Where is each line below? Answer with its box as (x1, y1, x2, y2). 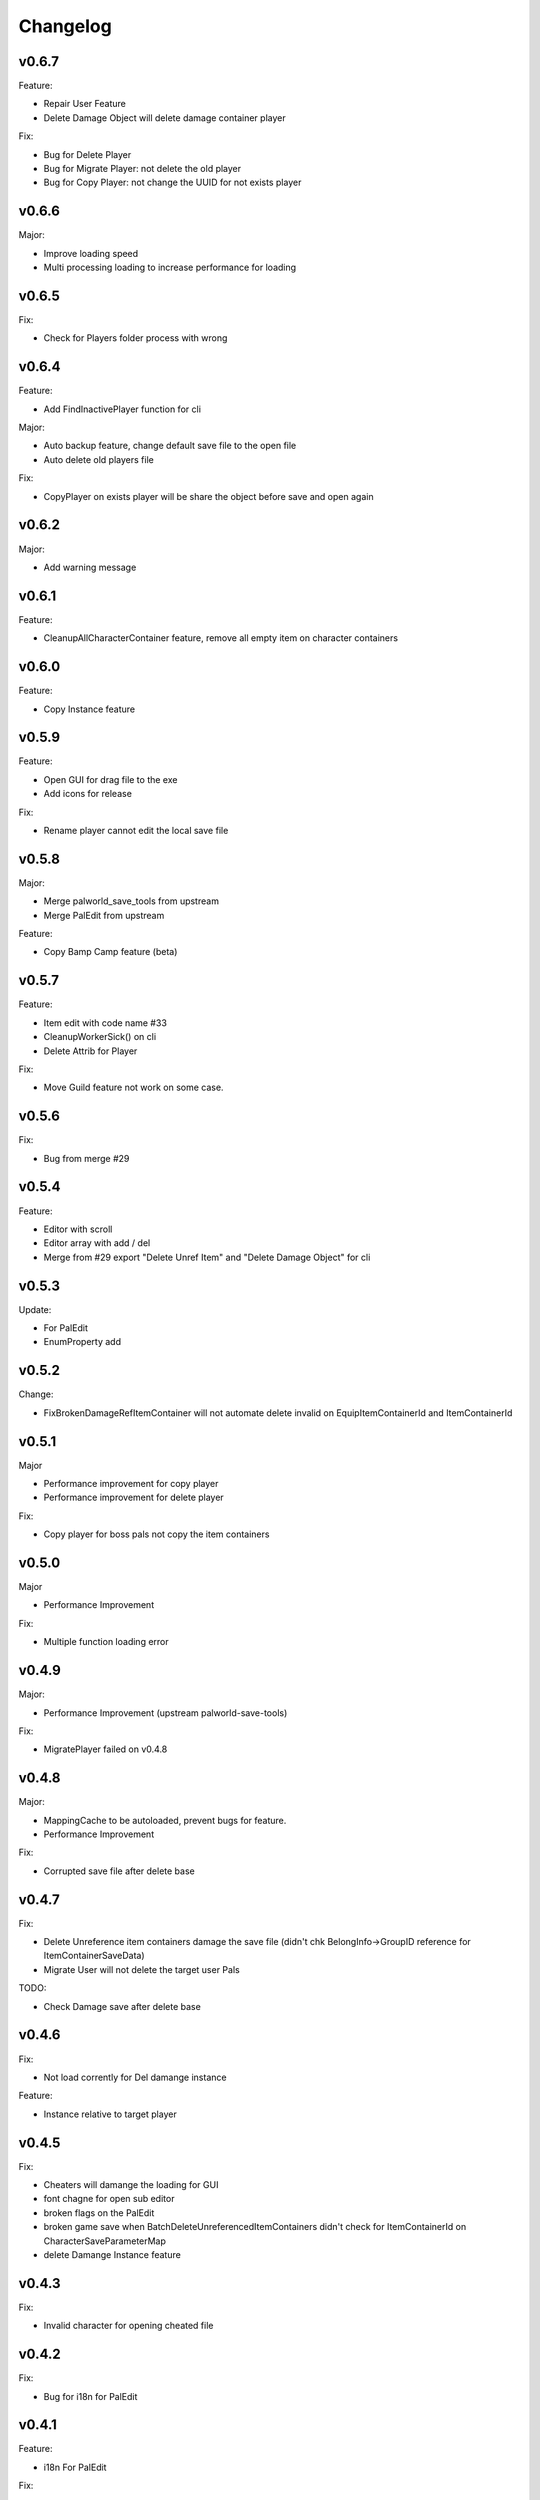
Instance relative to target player (43, 2108, 177, 2120)
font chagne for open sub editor (43, 2193, 175, 2205)
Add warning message (43, 561, 137, 573)
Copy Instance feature (43, 703, 136, 715)
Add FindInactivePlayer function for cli (43, 403, 202, 415)
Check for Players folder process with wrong (43, 332, 228, 344)
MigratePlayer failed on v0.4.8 (43, 1743, 168, 1755)
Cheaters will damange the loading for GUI (43, 2179, 219, 2191)
